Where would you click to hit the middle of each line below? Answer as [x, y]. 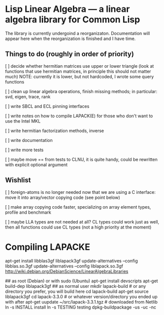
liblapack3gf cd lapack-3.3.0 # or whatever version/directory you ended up [81, 296]
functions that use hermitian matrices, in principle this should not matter [78, 71]
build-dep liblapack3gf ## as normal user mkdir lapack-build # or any [76, 286]
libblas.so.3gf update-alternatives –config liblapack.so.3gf [64, 266]
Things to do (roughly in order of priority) [70, 54]
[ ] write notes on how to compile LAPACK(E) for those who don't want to [79, 116]
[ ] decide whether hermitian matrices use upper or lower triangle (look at [80, 66]
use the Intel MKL [23, 121]
